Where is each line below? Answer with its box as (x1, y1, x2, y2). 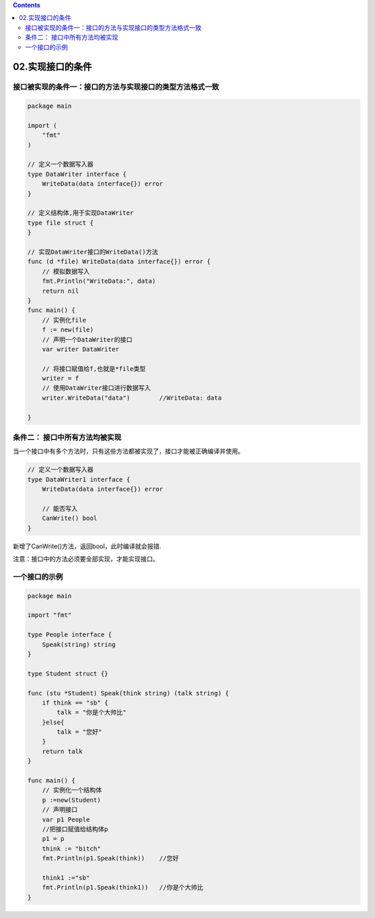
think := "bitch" (42, 844, 101, 853)
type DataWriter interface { (27, 170, 127, 178)
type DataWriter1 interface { (27, 475, 131, 483)
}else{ (42, 718, 65, 726)
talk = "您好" (56, 728, 102, 736)
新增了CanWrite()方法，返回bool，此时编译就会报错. (12, 542, 162, 550)
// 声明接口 (42, 806, 78, 814)
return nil (42, 287, 79, 295)
